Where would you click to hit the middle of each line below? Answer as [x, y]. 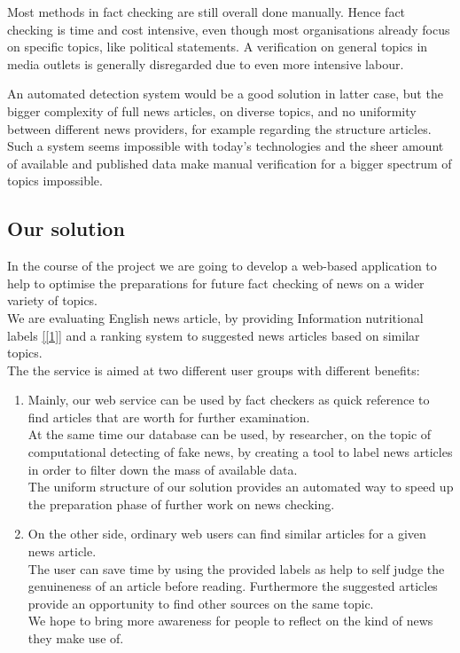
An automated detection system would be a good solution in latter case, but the [225, 94]
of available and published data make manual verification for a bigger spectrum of [230, 163]
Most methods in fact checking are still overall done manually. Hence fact [207, 12]
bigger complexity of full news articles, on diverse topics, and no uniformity [212, 110]
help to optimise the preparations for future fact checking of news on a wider [216, 283]
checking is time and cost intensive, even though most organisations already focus [229, 29]
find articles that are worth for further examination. [169, 417]
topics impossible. [55, 181]
